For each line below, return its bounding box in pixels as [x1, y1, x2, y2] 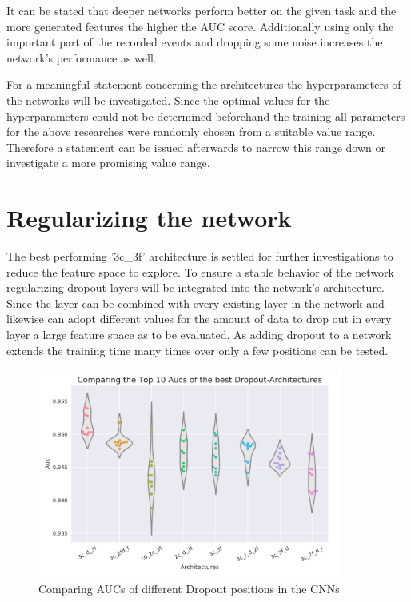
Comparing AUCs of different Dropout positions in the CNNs [38, 580, 340, 596]
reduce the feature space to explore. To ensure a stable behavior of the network [6, 263, 394, 280]
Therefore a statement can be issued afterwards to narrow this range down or [6, 138, 385, 155]
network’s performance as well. [6, 49, 157, 66]
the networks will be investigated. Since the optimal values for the [6, 91, 330, 108]
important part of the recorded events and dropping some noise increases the [6, 34, 383, 50]
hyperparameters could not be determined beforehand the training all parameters [6, 107, 405, 124]
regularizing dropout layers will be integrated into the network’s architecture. [6, 279, 385, 296]
